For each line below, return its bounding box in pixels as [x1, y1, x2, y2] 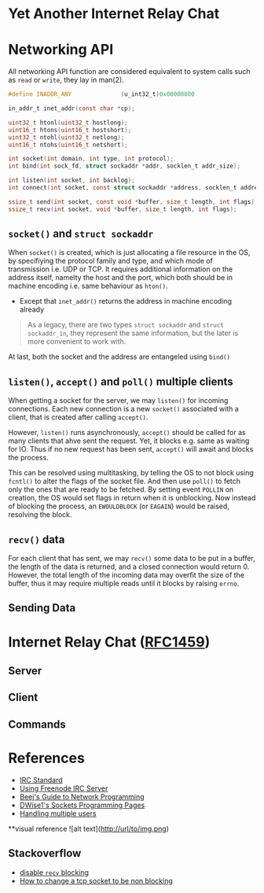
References [8, 749, 85, 767]
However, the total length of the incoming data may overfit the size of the [8, 570, 245, 580]
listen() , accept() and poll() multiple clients [8, 375, 233, 388]
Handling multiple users [19, 808, 97, 818]
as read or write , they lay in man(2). [8, 76, 124, 85]
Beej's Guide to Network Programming [19, 792, 145, 801]
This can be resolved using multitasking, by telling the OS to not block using [8, 468, 254, 478]
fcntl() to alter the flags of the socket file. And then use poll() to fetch [8, 477, 241, 486]
